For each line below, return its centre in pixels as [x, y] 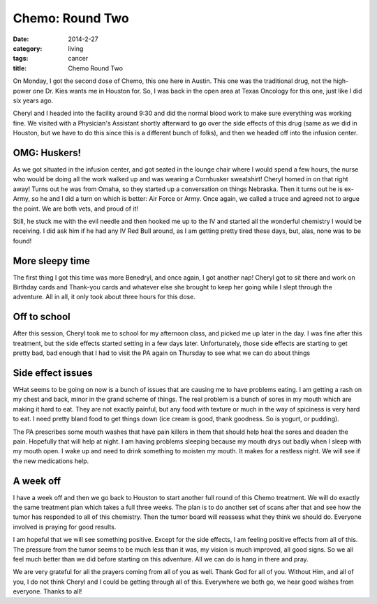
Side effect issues [53, 373]
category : [28, 48]
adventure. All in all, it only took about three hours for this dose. [104, 297]
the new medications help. [51, 461]
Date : [21, 39]
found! [22, 241]
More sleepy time [51, 261]
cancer [78, 59]
